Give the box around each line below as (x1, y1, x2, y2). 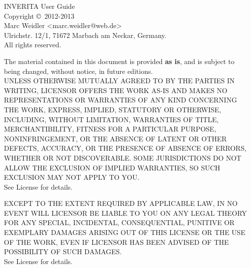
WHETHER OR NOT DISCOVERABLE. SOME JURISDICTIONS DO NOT (4, 152, 242, 163)
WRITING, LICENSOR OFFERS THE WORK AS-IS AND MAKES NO (4, 85, 227, 95)
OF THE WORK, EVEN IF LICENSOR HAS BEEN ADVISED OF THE (4, 236, 229, 247)
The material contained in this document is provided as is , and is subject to (4, 56, 235, 66)
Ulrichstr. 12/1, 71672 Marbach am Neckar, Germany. (4, 30, 167, 40)
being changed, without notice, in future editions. (4, 66, 153, 76)
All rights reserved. (4, 39, 62, 50)
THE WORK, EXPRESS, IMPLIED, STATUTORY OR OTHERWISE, (4, 104, 221, 114)
